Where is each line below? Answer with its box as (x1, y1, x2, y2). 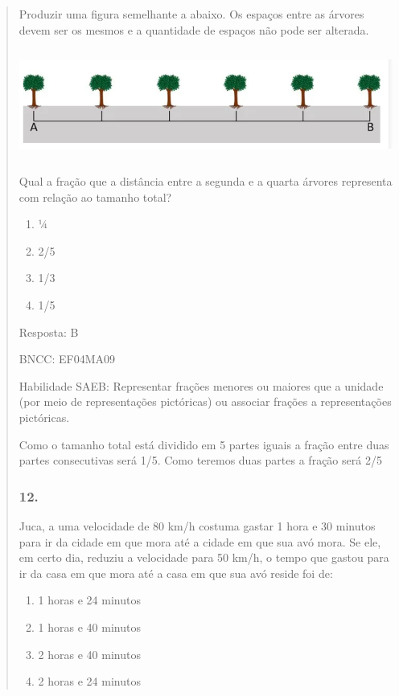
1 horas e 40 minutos (38, 618, 141, 635)
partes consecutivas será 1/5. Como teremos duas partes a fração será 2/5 (19, 452, 382, 469)
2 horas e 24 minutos (38, 673, 141, 690)
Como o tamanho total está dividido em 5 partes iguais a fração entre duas (19, 436, 389, 452)
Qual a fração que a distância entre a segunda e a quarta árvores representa (19, 173, 393, 190)
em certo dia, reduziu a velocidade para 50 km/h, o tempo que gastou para (19, 549, 389, 566)
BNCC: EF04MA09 (19, 350, 115, 367)
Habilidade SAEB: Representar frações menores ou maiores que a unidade (19, 377, 384, 394)
